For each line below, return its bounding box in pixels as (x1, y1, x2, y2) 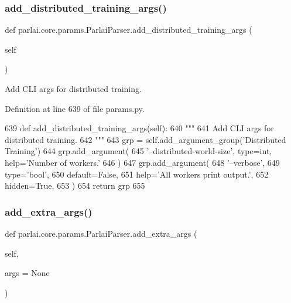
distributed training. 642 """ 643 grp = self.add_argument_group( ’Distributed (5, 133, 286, 145)
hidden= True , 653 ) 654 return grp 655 (5, 179, 145, 192)
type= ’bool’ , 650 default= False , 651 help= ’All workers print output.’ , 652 (5, 168, 269, 180)
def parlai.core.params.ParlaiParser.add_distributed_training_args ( (5, 23, 252, 36)
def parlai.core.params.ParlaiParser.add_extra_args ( (5, 227, 197, 239)
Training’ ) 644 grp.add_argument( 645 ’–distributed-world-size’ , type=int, (5, 145, 272, 157)
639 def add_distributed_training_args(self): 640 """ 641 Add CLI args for (5, 122, 274, 134)
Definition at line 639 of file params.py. (5, 102, 145, 114)
